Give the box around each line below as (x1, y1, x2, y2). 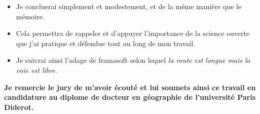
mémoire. (16, 11, 45, 21)
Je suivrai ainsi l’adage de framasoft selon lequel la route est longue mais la (16, 55, 250, 65)
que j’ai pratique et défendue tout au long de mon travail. (16, 37, 196, 48)
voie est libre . (16, 64, 57, 75)
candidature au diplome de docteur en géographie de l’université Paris (4, 92, 256, 102)
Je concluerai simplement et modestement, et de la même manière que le (16, 1, 242, 11)
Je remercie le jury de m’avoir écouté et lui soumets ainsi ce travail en (4, 82, 256, 92)
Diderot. (4, 101, 34, 112)
